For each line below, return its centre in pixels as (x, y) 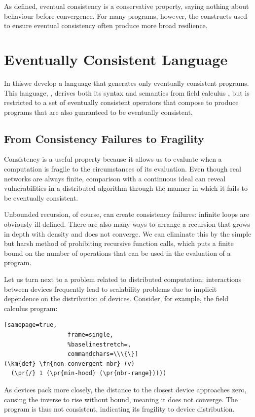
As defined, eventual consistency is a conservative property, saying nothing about (127, 6)
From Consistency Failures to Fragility (104, 138)
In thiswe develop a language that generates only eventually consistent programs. (127, 83)
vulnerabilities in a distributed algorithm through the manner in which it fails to (126, 188)
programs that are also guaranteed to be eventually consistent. (98, 112)
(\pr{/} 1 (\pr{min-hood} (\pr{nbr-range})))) (89, 373)
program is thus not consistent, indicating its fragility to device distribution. (119, 409)
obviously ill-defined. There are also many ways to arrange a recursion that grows (127, 224)
